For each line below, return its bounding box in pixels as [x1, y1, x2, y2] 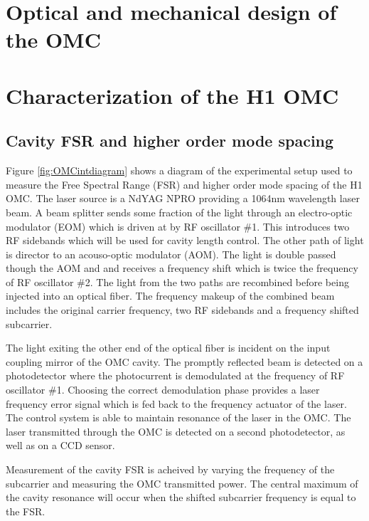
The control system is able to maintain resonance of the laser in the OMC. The [6, 410, 351, 425]
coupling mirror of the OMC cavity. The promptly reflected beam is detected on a [6, 354, 363, 369]
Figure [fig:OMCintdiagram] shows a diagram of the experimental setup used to [6, 163, 353, 178]
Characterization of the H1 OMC [6, 80, 339, 110]
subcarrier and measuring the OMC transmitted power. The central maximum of [6, 475, 358, 490]
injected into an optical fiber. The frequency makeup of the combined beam [6, 288, 335, 303]
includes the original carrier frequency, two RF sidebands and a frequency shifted [6, 302, 359, 317]
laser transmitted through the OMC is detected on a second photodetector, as [6, 423, 346, 438]
